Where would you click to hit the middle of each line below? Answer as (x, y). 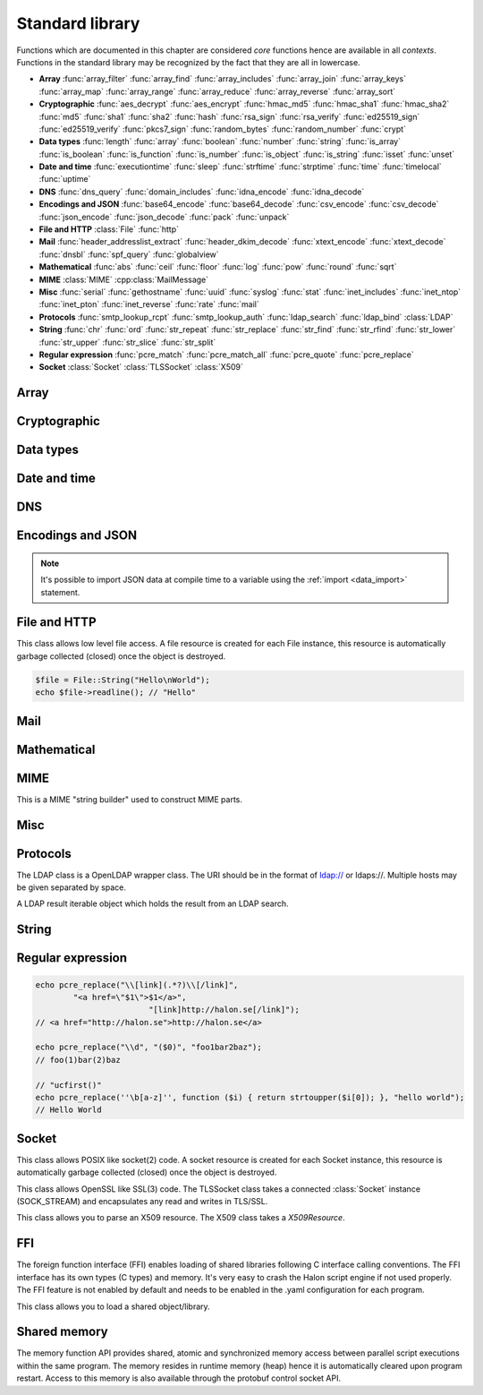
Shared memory (63, 1332)
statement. (60, 592)
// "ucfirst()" (68, 1085)
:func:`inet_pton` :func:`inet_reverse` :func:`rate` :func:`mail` (149, 304)
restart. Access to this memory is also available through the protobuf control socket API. (179, 1378)
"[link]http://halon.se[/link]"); (224, 1010)
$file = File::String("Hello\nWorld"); (123, 680)
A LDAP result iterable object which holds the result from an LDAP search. (153, 903)
